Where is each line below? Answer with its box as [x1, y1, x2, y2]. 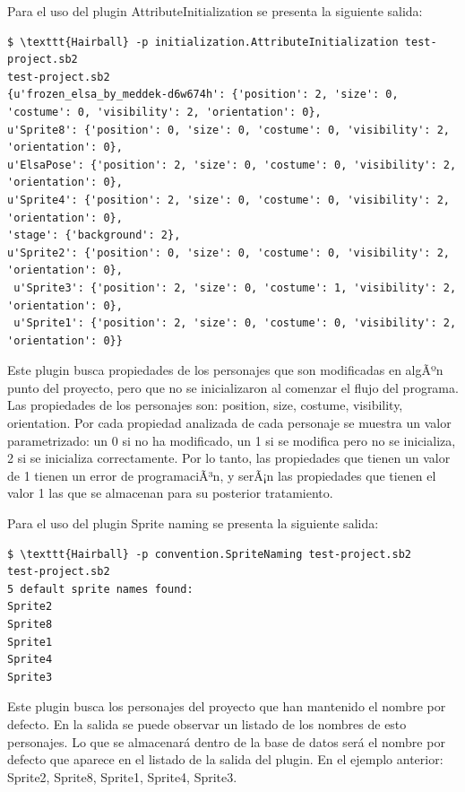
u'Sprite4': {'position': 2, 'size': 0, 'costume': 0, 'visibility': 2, [7, 193, 450, 206]
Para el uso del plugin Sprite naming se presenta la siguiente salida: [7, 514, 379, 533]
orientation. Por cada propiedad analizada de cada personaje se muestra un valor [7, 413, 452, 432]
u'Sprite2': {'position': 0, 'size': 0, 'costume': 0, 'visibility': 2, [7, 246, 450, 259]
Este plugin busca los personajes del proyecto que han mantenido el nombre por [7, 697, 446, 716]
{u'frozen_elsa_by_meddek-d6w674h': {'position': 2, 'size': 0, [7, 88, 399, 101]
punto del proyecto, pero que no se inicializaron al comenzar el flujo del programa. [7, 378, 459, 396]
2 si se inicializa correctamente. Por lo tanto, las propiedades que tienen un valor [7, 448, 451, 467]
